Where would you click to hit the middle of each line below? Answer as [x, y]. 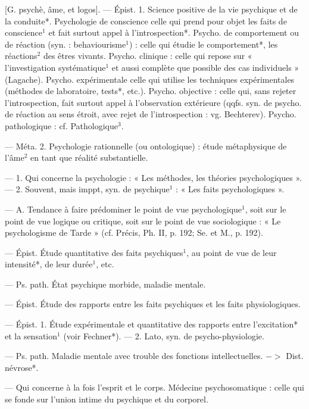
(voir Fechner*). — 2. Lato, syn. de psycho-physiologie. [164, 335]
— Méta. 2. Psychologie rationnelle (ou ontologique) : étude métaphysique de [146, 146]
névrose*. [22, 367]
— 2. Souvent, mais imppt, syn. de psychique [87, 189]
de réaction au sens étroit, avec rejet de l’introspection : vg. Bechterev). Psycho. [151, 114]
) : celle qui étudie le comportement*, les [203, 44]
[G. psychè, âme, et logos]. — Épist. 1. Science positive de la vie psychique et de [151, 9]
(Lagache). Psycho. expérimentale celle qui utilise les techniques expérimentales [150, 79]
